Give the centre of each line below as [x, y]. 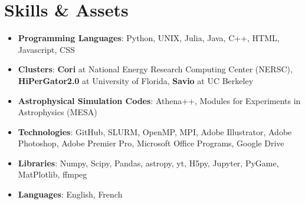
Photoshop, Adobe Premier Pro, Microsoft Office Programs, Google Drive [151, 143]
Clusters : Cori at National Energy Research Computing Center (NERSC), [155, 69]
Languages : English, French [70, 194]
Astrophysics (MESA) [58, 112]
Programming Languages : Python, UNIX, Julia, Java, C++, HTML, [149, 38]
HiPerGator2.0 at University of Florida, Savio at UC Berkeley [136, 80]
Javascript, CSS [46, 49]
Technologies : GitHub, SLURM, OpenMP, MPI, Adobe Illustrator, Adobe [155, 131]
